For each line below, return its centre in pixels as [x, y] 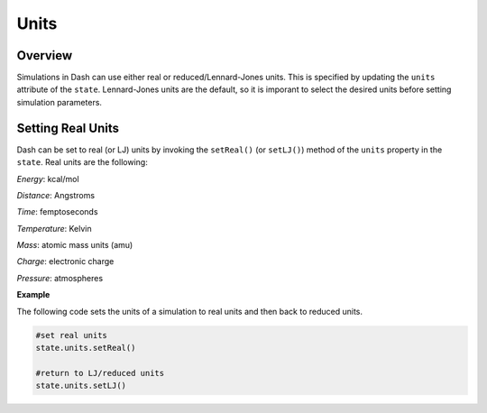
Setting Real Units [68, 128]
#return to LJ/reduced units [100, 373]
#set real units [72, 335]
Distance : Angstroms [55, 195]
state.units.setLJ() [81, 386]
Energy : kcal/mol [48, 179]
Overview [45, 55]
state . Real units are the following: [82, 162]
